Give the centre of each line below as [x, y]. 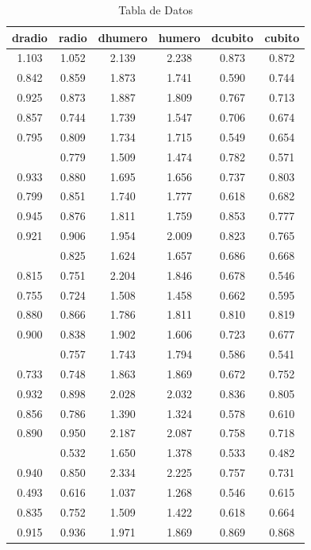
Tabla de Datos [155, 10]
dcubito [232, 37]
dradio [30, 37]
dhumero [123, 37]
